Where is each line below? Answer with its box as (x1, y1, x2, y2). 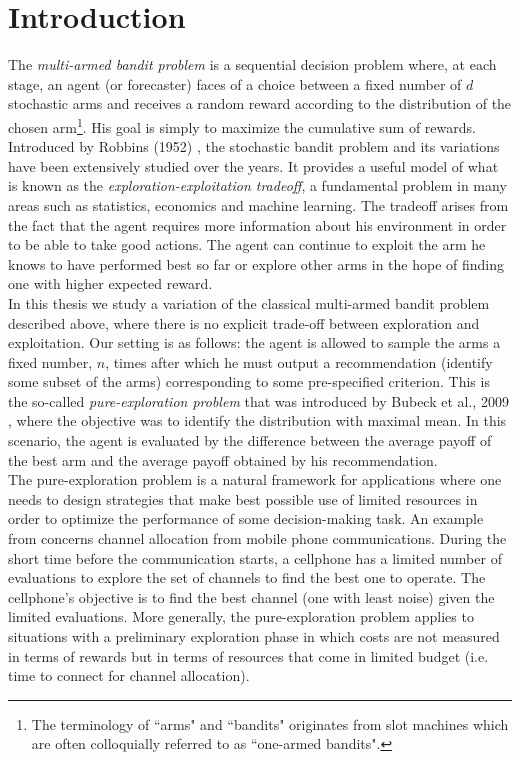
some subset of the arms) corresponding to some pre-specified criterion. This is (8, 371, 490, 392)
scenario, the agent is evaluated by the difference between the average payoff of (8, 430, 492, 451)
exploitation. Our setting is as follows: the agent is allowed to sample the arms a (8, 332, 501, 353)
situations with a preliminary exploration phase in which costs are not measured (8, 626, 500, 646)
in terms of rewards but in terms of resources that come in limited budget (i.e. (8, 645, 489, 666)
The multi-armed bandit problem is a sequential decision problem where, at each (8, 54, 497, 75)
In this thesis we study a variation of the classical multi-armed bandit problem (8, 292, 490, 313)
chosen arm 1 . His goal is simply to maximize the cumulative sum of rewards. (8, 113, 476, 137)
